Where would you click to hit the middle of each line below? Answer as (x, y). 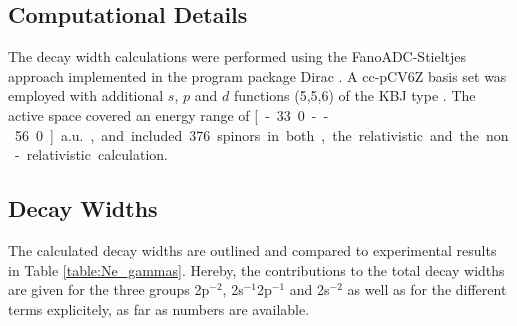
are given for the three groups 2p (109, 289)
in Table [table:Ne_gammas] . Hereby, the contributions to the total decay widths (256, 269)
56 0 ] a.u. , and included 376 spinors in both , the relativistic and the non (261, 134)
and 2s (309, 289)
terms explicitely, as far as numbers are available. (159, 308)
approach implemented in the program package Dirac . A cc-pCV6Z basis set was (257, 75)
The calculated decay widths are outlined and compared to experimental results (252, 249)
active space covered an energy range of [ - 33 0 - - (168, 114)
